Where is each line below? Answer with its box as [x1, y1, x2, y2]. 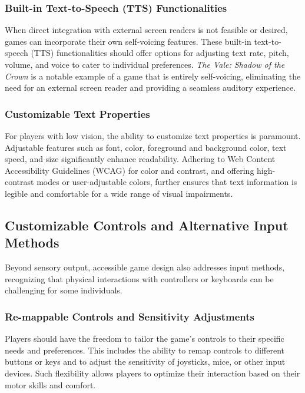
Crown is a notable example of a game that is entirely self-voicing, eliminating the [5, 70, 301, 82]
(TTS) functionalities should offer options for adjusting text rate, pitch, [31, 47, 289, 59]
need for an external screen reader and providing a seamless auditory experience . [5, 81, 296, 94]
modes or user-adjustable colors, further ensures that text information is [37, 176, 297, 188]
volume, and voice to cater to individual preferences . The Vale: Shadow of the [5, 58, 285, 70]
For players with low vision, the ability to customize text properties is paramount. [5, 130, 301, 141]
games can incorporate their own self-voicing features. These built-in [5, 35, 251, 47]
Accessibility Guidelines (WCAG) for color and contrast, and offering [5, 164, 254, 176]
